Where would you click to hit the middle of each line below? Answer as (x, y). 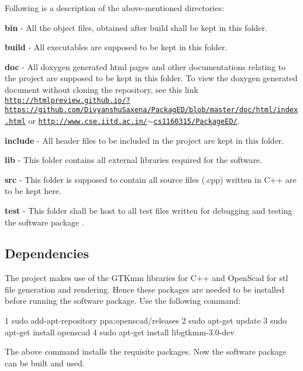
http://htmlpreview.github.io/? (68, 100)
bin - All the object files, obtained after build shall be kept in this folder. (136, 27)
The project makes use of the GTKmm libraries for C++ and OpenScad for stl (147, 278)
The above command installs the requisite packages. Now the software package (146, 351)
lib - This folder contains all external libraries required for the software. (134, 160)
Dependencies (47, 253)
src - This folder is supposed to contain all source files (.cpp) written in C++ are (151, 179)
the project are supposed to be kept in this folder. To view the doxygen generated (151, 78)
